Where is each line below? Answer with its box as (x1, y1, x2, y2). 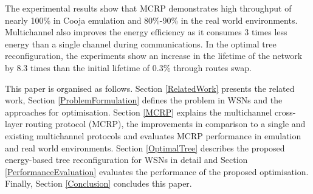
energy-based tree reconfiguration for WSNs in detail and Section (5, 153, 248, 166)
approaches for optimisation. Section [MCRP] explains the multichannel (5, 105, 272, 118)
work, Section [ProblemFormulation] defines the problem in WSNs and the (5, 94, 283, 106)
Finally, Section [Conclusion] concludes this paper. (5, 177, 192, 190)
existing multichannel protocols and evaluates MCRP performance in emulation (5, 129, 301, 142)
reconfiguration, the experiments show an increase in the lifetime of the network (5, 49, 303, 62)
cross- (275, 105, 296, 118)
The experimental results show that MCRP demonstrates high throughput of (5, 2, 292, 14)
